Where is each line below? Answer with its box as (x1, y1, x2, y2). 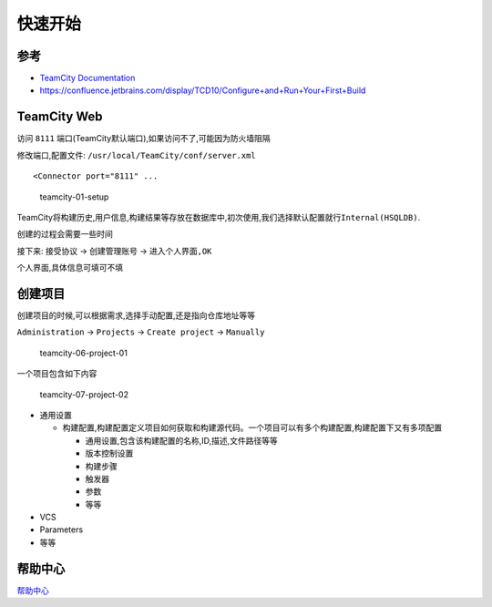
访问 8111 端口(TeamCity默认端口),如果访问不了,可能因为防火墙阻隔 (16, 133, 271, 144)
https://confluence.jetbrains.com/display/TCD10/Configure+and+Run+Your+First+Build (39, 85, 366, 96)
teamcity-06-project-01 (39, 347, 128, 358)
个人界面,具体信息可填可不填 (16, 262, 124, 273)
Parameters (39, 524, 84, 535)
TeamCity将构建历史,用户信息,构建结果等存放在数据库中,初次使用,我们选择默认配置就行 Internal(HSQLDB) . (16, 211, 421, 222)
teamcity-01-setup (39, 191, 109, 202)
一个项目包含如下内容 (16, 368, 97, 379)
